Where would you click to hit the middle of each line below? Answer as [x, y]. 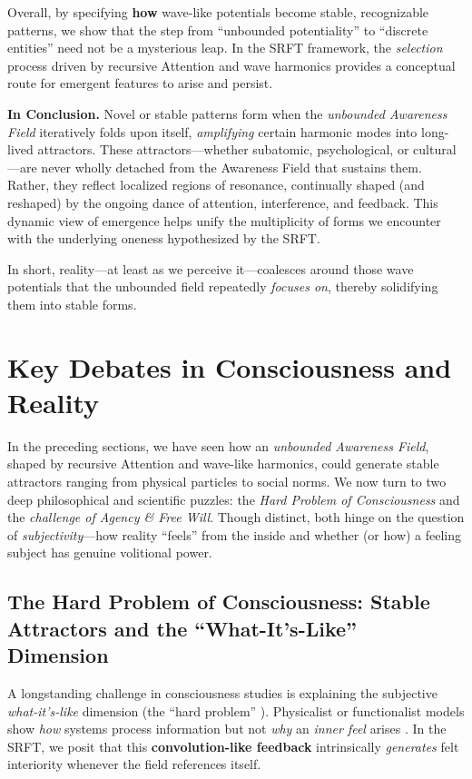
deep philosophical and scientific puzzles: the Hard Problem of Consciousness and [234, 499]
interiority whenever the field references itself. [134, 764]
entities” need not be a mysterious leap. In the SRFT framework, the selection [225, 48]
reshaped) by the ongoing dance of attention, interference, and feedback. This [223, 202]
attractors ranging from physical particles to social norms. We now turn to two [227, 481]
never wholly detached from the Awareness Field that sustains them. [231, 167]
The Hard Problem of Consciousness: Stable [219, 602]
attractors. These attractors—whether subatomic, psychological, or [223, 149]
